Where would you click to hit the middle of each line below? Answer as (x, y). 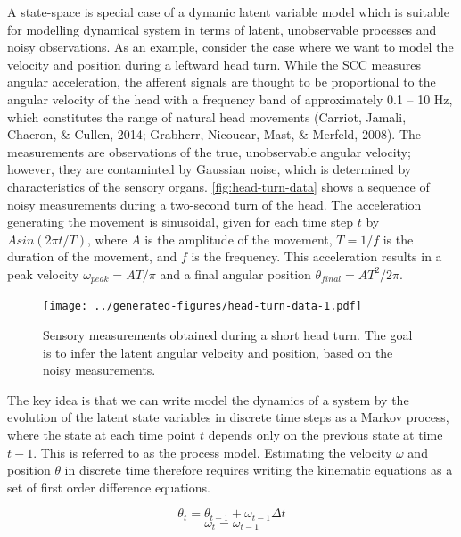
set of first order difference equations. (109, 487)
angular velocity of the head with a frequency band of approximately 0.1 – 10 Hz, (230, 99)
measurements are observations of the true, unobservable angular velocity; (209, 151)
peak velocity (43, 273)
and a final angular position (235, 273)
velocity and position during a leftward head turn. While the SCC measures (214, 64)
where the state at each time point (102, 434)
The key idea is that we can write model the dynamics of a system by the (208, 399)
